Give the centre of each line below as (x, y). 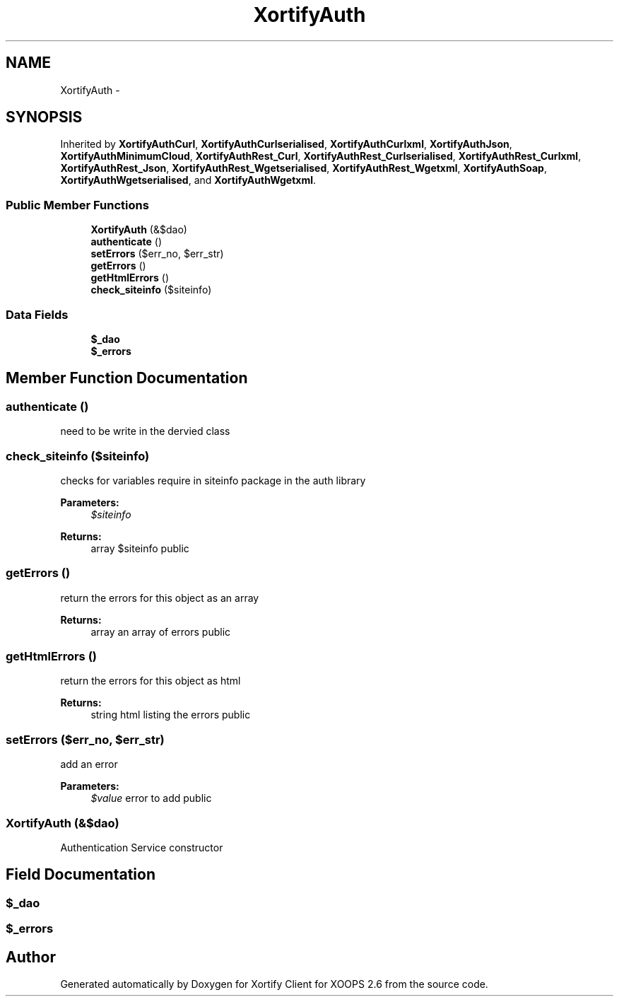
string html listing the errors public (171, 715)
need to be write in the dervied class (145, 431)
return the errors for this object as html (151, 681)
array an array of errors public (161, 631)
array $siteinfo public (140, 548)
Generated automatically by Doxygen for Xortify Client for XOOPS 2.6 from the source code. (274, 984)
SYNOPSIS (44, 117)
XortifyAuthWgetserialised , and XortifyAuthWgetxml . (188, 180)
